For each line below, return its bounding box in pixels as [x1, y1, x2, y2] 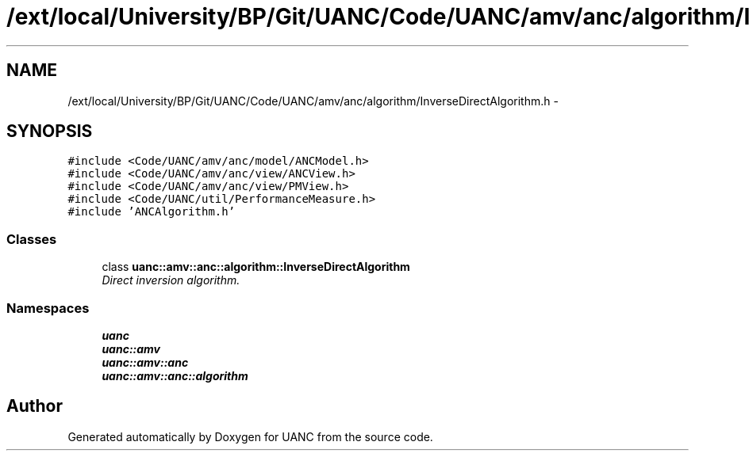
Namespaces [6, 299, 90, 316]
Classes [6, 230, 57, 247]
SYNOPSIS [6, 121, 93, 142]
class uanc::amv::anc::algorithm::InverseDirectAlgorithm [102, 260, 410, 274]
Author [6, 396, 63, 417]
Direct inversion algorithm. [102, 273, 240, 288]
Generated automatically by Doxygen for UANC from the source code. [67, 429, 433, 444]
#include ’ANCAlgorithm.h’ [67, 205, 236, 219]
